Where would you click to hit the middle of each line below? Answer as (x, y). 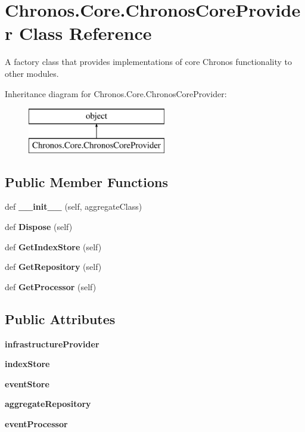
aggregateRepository (48, 404)
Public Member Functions (86, 181)
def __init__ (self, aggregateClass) (74, 206)
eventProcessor (36, 424)
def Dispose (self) (39, 227)
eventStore (27, 383)
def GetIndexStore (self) (53, 246)
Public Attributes (60, 318)
